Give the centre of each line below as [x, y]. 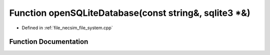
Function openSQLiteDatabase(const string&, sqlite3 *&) [130, 13]
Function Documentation [49, 42]
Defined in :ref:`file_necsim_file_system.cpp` [67, 28]
